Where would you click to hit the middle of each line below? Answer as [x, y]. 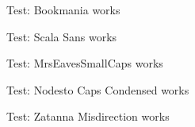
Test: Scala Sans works [62, 36]
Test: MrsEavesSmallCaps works [85, 63]
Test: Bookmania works [63, 10]
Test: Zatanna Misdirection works [88, 116]
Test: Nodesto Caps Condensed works [98, 89]
